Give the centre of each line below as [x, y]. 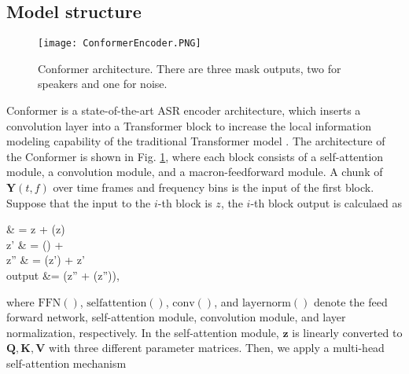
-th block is [185, 202]
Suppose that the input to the [79, 202]
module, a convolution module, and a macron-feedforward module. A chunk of [195, 172]
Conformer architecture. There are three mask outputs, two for [190, 68]
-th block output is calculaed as [326, 202]
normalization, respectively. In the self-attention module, [143, 332]
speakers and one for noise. [103, 84]
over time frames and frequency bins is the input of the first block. [214, 187]
